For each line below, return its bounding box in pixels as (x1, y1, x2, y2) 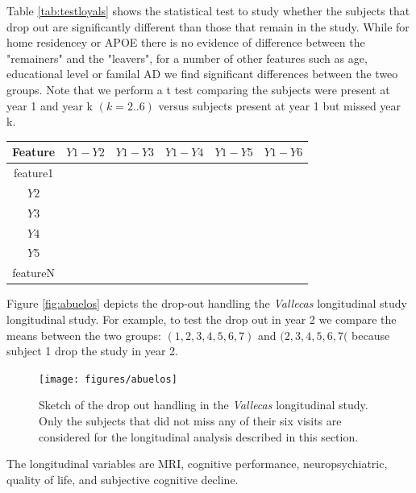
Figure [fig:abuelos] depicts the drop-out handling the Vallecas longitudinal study (6, 295, 407, 312)
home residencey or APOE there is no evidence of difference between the (6, 34, 365, 51)
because (352, 326, 390, 343)
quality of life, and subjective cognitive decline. (6, 470, 239, 487)
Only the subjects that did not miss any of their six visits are (39, 412, 342, 429)
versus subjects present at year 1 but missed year (158, 97, 401, 114)
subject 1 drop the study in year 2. (6, 342, 178, 359)
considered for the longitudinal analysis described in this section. (39, 428, 359, 445)
